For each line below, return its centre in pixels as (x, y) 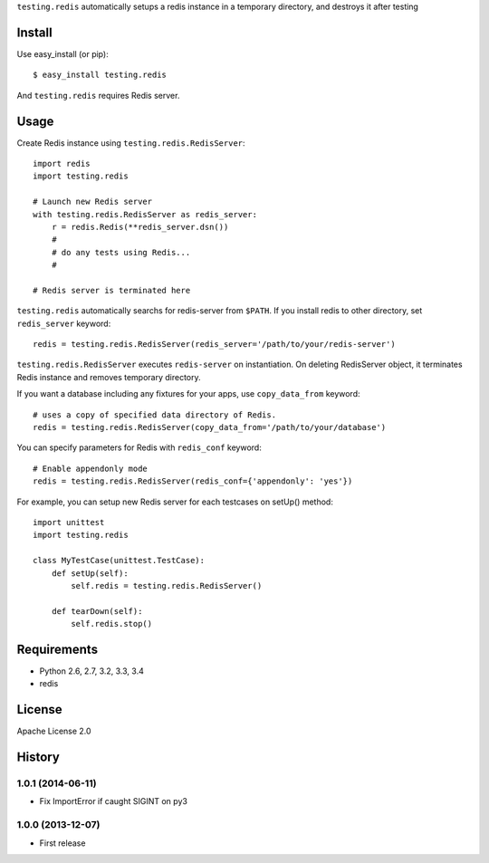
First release (62, 843)
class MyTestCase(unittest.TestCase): (119, 561)
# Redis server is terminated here (112, 290)
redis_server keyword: (64, 323)
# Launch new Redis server (93, 202)
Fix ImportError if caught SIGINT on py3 (113, 801)
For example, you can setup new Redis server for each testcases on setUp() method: (175, 502)
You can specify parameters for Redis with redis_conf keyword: (139, 447)
